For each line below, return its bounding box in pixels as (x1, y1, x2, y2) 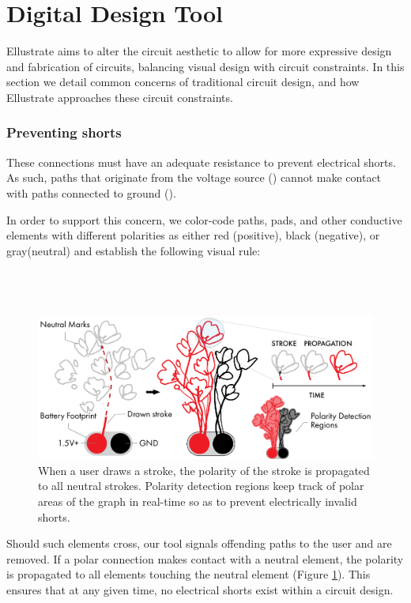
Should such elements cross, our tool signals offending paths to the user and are (6, 535, 392, 552)
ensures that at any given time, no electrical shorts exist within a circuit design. (6, 581, 394, 597)
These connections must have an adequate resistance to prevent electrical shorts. (6, 153, 396, 170)
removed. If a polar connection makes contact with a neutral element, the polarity (6, 550, 404, 567)
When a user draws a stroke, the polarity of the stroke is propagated (38, 462, 370, 478)
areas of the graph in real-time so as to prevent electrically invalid (38, 492, 357, 509)
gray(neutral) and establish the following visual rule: (6, 242, 261, 258)
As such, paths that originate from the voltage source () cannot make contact (6, 169, 382, 186)
